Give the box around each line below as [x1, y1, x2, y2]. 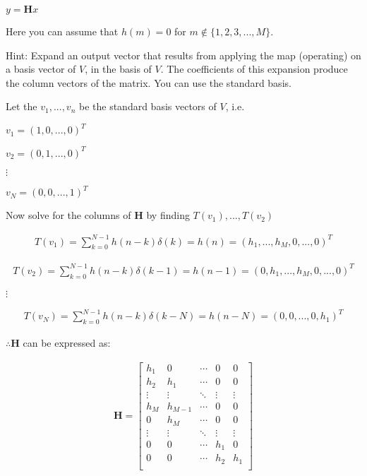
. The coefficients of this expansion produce [160, 61, 348, 76]
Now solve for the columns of [6, 208, 131, 222]
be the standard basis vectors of [78, 99, 217, 114]
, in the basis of [85, 61, 152, 76]
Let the [6, 99, 37, 114]
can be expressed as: [23, 335, 111, 350]
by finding [146, 208, 190, 222]
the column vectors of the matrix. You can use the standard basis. [6, 75, 291, 90]
